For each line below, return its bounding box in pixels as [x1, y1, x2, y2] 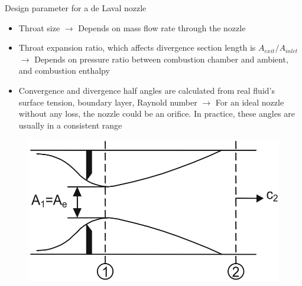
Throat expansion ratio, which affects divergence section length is [18, 41, 256, 54]
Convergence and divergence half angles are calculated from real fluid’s [18, 84, 275, 96]
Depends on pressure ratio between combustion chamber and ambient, [34, 52, 288, 65]
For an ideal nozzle [215, 96, 284, 108]
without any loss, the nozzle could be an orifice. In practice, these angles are [18, 107, 295, 120]
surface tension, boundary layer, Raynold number [18, 96, 197, 108]
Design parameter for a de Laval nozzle [5, 2, 147, 14]
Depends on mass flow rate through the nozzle [78, 21, 246, 34]
